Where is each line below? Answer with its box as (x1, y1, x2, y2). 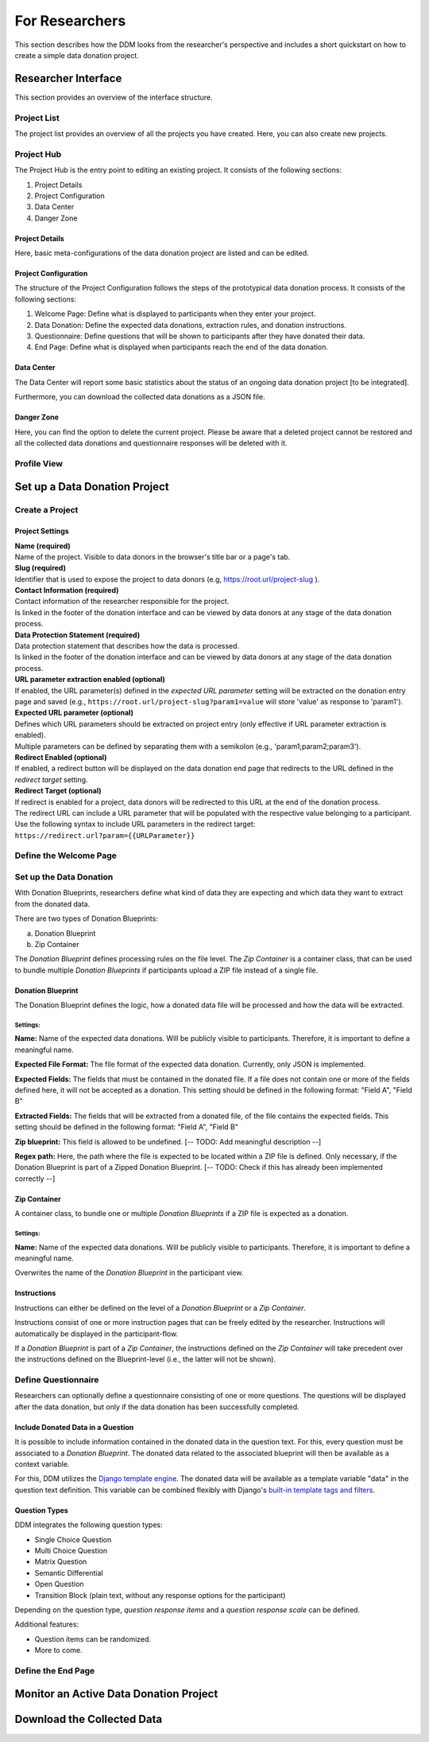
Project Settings (14, 526, 69, 536)
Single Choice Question (34, 1534, 112, 1544)
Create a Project (14, 505, 79, 516)
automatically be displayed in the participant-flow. (14, 1329, 179, 1339)
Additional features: (14, 1619, 79, 1629)
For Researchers (14, 12, 126, 29)
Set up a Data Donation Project (14, 480, 170, 493)
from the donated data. (14, 899, 91, 909)
